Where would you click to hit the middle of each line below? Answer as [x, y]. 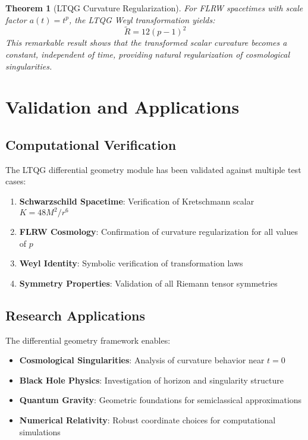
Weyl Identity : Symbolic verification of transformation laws [131, 263]
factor [16, 19]
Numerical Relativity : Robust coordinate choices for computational [147, 420]
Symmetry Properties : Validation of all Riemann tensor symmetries [148, 283]
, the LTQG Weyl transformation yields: [142, 19]
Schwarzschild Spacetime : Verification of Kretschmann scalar [137, 201]
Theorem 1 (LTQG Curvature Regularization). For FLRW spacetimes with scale [154, 8]
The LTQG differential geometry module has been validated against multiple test [153, 169]
